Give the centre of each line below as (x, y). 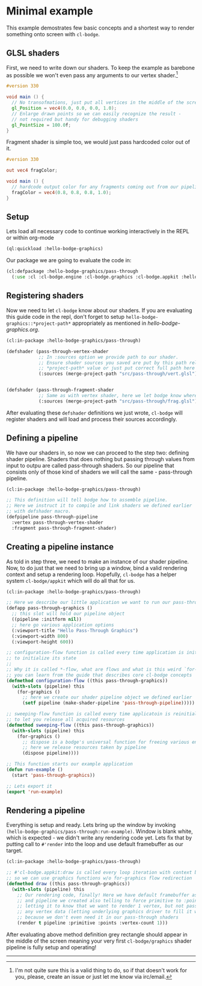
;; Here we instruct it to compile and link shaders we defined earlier (99, 506)
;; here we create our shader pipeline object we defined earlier (107, 697)
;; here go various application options (63, 625)
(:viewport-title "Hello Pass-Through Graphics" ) (75, 630)
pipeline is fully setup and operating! (51, 947)
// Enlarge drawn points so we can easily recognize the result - (96, 114)
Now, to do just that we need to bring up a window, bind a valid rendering (97, 568)
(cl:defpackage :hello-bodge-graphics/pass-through (72, 272)
